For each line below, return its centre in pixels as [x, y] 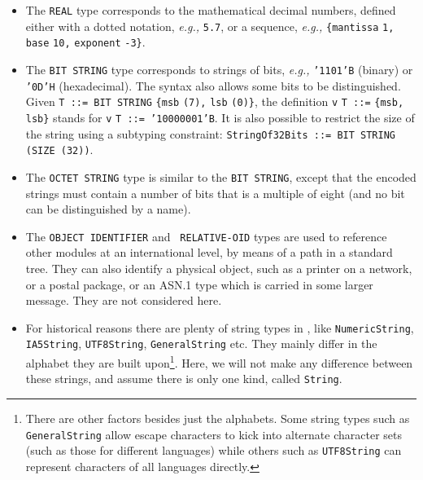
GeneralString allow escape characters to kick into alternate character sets [214, 434]
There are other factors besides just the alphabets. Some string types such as [218, 418]
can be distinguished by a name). [108, 209]
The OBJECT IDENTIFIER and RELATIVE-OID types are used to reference [206, 236]
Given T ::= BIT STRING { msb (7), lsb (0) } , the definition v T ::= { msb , [215, 101]
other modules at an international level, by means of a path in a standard [209, 252]
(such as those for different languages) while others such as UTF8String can [214, 450]
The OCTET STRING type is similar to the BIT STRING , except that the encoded [221, 176]
